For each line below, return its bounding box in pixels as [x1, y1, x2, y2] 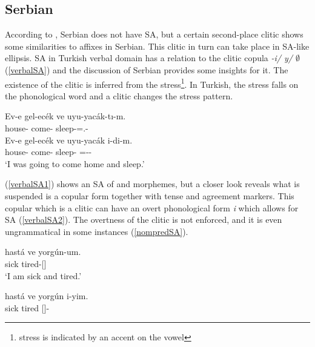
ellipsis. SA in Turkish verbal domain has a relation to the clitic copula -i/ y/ [5, 51, 293, 64]
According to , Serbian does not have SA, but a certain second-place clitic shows [5, 28, 303, 41]
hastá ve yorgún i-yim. [5, 289, 88, 302]
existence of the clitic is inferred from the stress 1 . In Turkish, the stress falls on [5, 76, 299, 90]
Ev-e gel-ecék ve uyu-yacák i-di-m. [5, 133, 133, 146]
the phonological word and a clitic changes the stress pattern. [5, 89, 233, 102]
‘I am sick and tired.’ [5, 269, 82, 282]
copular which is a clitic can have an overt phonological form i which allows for [5, 201, 299, 214]
